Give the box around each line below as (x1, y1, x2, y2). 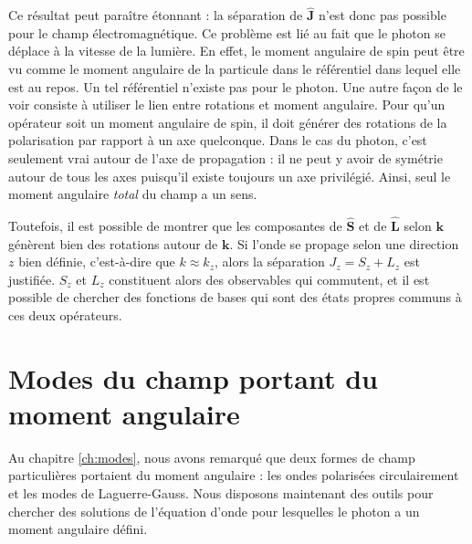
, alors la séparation (214, 252, 325, 271)
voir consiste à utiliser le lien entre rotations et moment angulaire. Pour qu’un (8, 95, 446, 114)
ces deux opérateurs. (8, 305, 122, 324)
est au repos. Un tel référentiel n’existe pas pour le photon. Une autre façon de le (8, 77, 463, 96)
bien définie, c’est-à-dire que (18, 252, 175, 271)
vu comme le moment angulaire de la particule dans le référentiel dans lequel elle (8, 59, 461, 78)
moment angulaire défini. (8, 519, 148, 539)
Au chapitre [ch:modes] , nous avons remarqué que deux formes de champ (8, 447, 415, 466)
